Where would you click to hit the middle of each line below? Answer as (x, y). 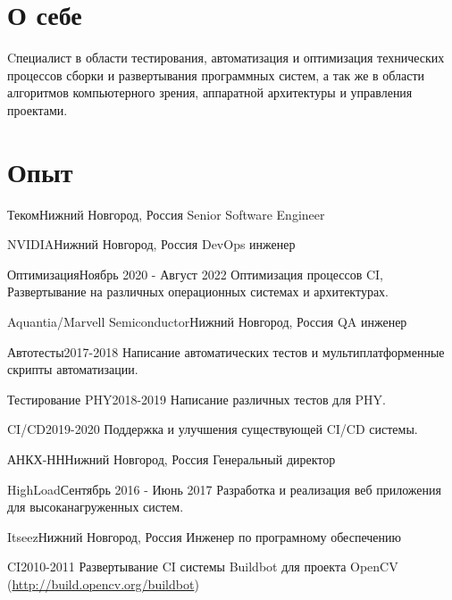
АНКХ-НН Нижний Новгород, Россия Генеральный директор (172, 458)
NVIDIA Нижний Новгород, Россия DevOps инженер (151, 244)
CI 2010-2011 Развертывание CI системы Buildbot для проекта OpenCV (203, 567)
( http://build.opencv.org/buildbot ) (103, 583)
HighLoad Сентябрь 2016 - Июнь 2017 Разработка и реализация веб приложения (224, 489)
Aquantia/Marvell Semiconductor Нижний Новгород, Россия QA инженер (207, 321)
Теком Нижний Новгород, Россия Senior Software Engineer (166, 214)
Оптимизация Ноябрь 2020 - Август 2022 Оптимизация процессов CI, (196, 274)
